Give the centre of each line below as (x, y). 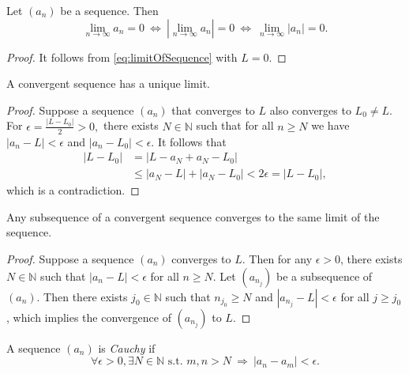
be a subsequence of (325, 276)
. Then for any (277, 258)
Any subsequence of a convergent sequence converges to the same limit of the (193, 216)
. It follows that (189, 141)
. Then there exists (82, 296)
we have (330, 125)
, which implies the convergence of (89, 317)
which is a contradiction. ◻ (73, 190)
